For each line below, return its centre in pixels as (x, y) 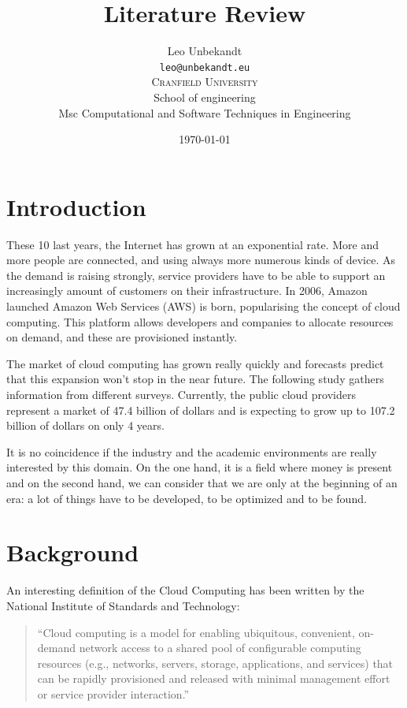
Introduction (76, 206)
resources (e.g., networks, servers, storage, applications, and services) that (215, 663)
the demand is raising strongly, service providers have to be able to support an (196, 275)
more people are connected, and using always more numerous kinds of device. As (201, 260)
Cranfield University (205, 82)
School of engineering (205, 97)
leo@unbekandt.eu (205, 67)
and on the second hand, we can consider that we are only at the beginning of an (202, 483)
